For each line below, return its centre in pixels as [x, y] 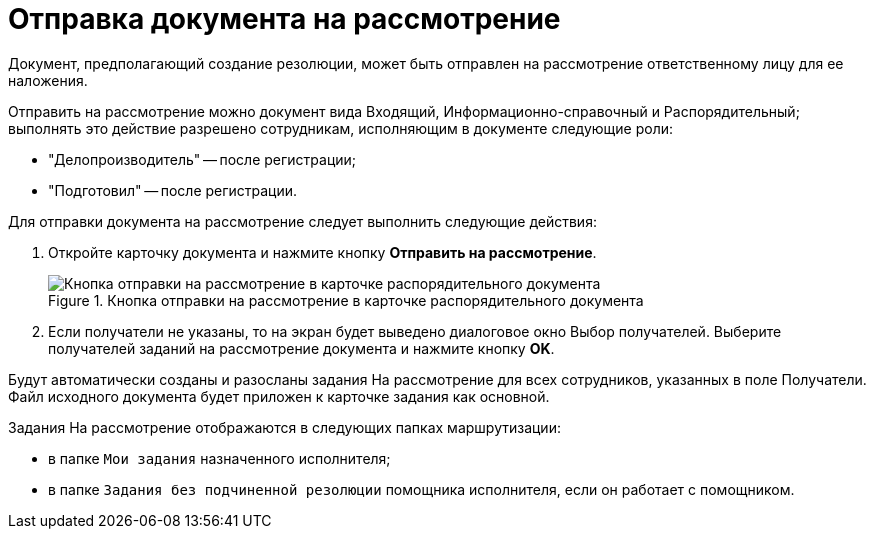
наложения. [48, 80]
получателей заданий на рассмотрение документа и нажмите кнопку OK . [301, 348]
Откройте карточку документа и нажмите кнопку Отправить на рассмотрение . [322, 252]
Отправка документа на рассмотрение [284, 19]
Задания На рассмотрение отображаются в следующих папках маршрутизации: [284, 427]
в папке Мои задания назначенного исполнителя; [219, 458]
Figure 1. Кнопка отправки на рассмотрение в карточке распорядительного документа [346, 300]
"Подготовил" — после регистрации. [173, 190]
